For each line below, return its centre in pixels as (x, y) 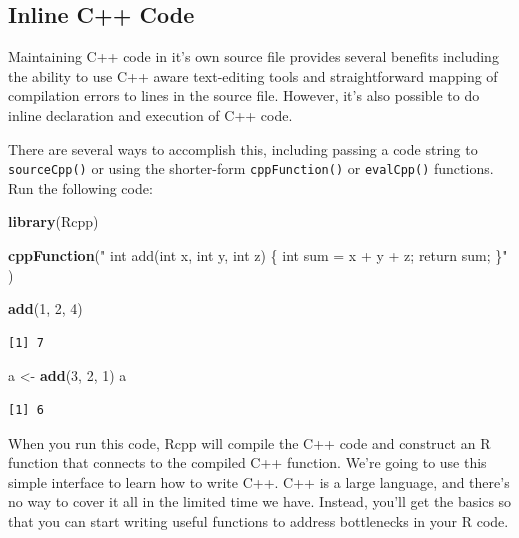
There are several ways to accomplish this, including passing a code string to (243, 148)
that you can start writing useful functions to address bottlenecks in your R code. (258, 520)
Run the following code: (80, 187)
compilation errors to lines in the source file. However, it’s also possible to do (244, 95)
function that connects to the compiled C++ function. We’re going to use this (247, 462)
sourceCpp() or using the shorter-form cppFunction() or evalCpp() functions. (251, 168)
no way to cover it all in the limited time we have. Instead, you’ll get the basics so (260, 501)
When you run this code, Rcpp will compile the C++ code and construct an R (249, 442)
